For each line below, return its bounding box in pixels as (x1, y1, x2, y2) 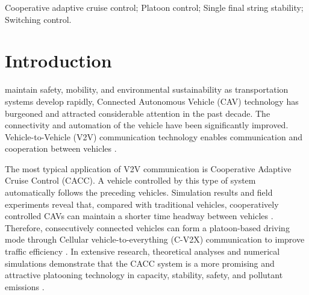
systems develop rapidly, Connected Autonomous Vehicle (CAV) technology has (5, 95, 299, 107)
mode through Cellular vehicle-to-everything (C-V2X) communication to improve (5, 233, 305, 246)
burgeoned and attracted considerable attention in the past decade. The (5, 107, 270, 119)
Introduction (5, 48, 112, 73)
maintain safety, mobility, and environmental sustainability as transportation (5, 83, 289, 96)
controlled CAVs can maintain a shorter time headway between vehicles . (5, 210, 273, 222)
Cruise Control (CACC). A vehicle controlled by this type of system (5, 174, 256, 187)
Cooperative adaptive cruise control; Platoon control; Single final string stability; (5, 1, 304, 13)
